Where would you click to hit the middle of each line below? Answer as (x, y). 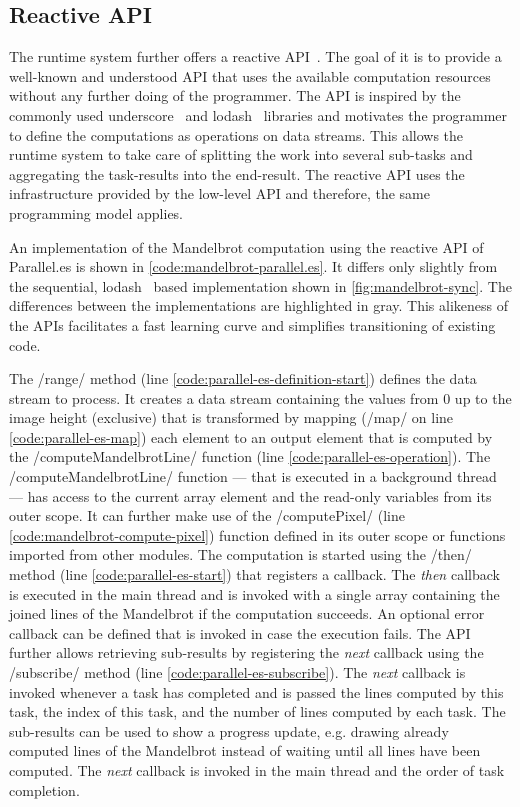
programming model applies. (96, 212)
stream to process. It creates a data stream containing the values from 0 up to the (260, 397)
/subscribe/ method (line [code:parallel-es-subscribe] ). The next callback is (237, 672)
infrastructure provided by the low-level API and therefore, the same (219, 193)
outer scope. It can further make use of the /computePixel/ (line (207, 515)
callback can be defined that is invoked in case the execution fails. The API (240, 632)
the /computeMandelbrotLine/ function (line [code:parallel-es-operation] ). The (250, 456)
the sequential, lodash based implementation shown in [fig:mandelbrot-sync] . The (260, 285)
